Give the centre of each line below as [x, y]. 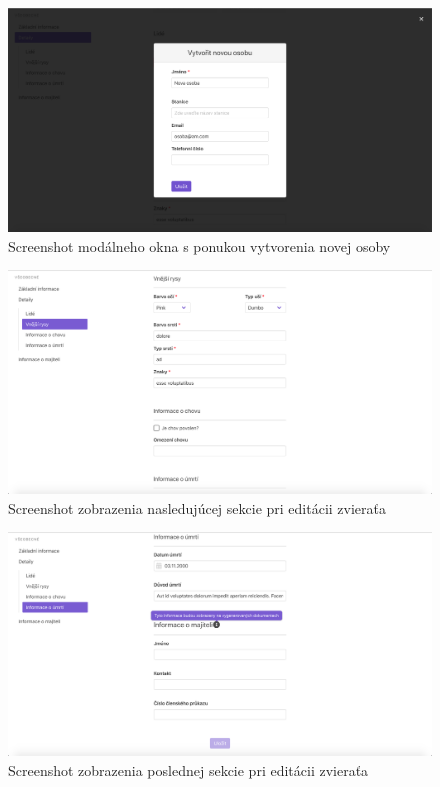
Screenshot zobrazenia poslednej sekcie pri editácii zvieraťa [188, 769]
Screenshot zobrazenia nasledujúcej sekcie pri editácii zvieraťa [197, 507]
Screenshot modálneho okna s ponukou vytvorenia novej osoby [199, 245]
